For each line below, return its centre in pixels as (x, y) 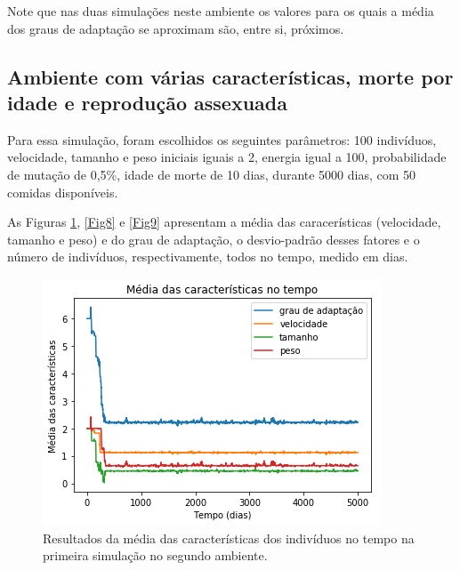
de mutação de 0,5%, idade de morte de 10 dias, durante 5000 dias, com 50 (212, 174)
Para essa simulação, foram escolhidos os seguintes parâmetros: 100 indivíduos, (222, 139)
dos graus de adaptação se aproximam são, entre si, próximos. (176, 28)
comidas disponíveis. (63, 192)
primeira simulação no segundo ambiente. (155, 555)
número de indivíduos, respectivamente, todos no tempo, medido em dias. (208, 257)
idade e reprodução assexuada (147, 102)
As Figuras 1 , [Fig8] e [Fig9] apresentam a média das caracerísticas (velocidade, (224, 222)
